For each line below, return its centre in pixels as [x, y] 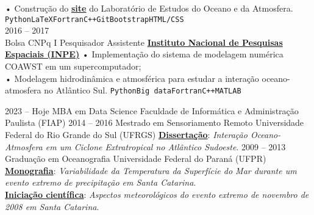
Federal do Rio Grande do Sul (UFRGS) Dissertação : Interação [126, 135]
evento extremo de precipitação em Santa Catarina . [101, 182]
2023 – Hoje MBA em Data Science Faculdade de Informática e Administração [152, 110]
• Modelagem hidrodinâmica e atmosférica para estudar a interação [132, 78]
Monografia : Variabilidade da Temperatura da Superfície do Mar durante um [151, 170]
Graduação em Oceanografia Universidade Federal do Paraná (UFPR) [136, 159]
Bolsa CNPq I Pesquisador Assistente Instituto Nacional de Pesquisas [144, 42]
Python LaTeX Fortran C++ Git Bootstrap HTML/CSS [95, 19]
